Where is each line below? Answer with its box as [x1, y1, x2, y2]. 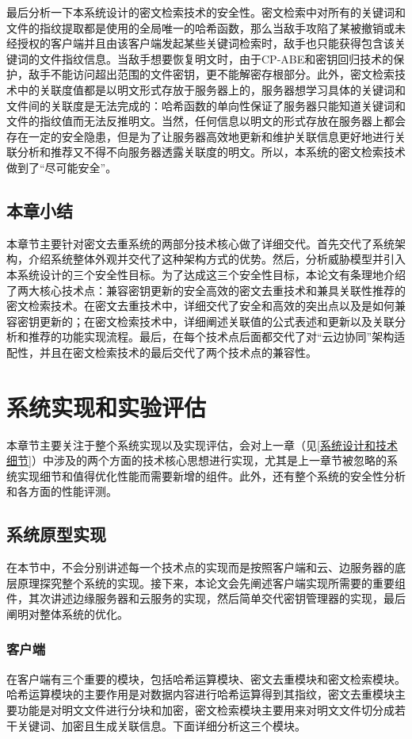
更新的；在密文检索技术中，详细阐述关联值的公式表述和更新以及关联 [39, 312, 395, 329]
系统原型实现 [6, 522, 106, 546]
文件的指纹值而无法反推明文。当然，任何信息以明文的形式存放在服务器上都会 [6, 113, 406, 129]
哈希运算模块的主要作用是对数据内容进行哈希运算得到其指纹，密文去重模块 [6, 686, 395, 703]
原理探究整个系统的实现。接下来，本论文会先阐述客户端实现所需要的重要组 [17, 574, 406, 591]
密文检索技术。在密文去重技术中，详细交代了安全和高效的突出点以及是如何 [6, 297, 395, 314]
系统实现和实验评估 [6, 390, 207, 423]
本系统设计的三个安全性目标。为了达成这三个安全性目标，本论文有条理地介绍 [6, 266, 406, 282]
